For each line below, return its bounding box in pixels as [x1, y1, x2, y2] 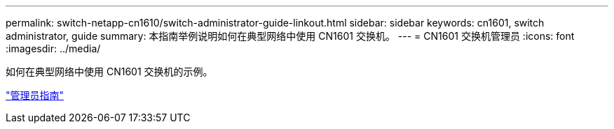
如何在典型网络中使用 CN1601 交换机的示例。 [6, 66, 213, 77]
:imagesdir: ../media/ [6, 43, 101, 54]
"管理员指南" [6, 89, 64, 101]
